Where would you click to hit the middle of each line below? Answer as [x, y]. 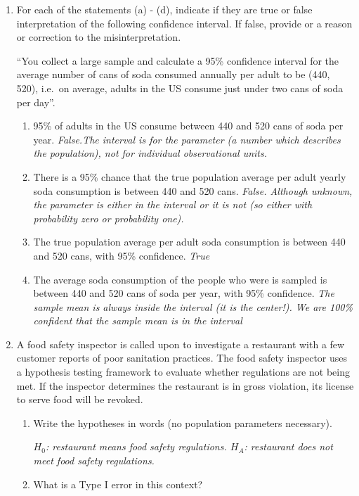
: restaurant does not [288, 446]
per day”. [36, 102]
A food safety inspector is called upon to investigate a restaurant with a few [181, 344]
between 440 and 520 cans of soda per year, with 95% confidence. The [184, 293]
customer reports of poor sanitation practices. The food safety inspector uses [182, 358]
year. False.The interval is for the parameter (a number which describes [187, 139]
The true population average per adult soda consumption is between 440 [189, 242]
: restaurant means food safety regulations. [136, 446]
